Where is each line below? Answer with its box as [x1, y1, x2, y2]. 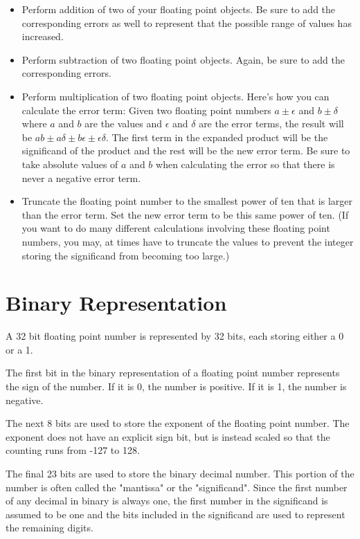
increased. [21, 29, 64, 44]
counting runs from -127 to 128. [6, 443, 140, 457]
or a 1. [6, 342, 33, 356]
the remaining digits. [6, 520, 93, 535]
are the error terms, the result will [199, 116, 344, 131]
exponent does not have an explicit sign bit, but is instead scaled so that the [6, 429, 330, 444]
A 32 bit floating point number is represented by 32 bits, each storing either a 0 [6, 329, 344, 343]
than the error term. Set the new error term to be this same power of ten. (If [21, 207, 349, 221]
